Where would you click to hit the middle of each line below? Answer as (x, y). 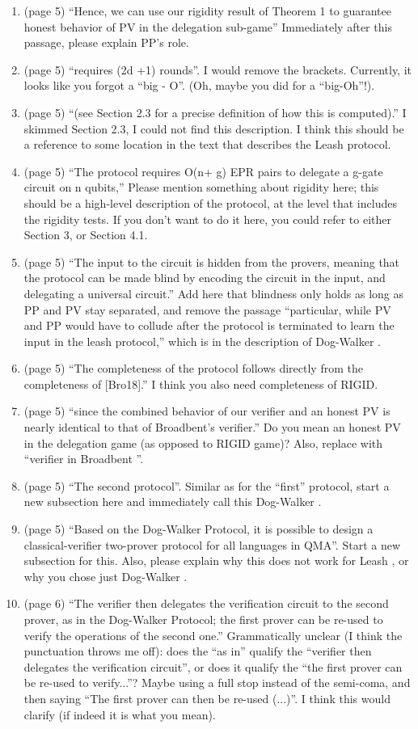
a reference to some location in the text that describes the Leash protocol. (207, 144)
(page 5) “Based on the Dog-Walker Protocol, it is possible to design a (198, 529)
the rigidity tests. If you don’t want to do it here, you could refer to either (207, 219)
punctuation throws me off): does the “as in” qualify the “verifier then (198, 651)
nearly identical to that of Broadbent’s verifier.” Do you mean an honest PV (212, 427)
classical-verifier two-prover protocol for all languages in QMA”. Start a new (212, 544)
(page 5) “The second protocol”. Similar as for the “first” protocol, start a (207, 485)
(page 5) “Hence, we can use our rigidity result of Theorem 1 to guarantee (207, 11)
